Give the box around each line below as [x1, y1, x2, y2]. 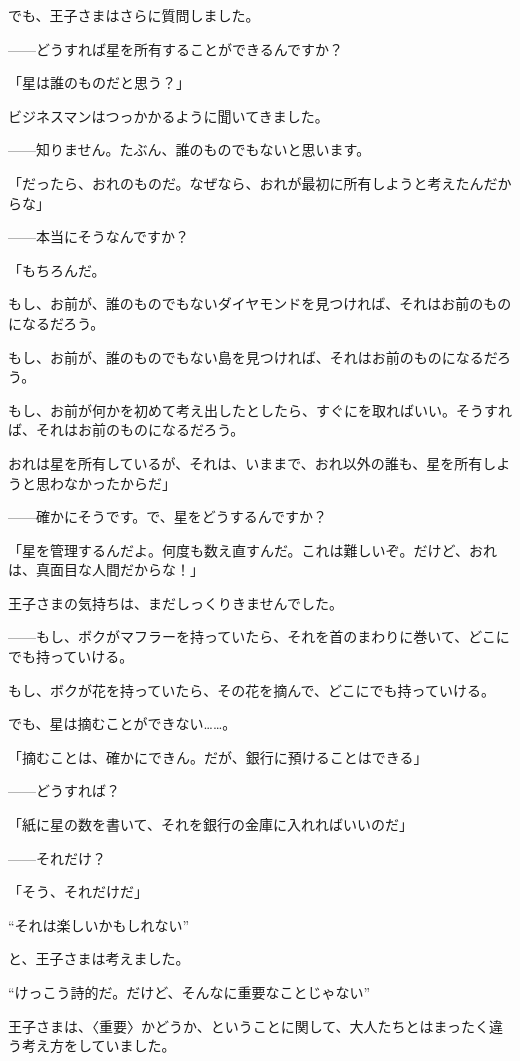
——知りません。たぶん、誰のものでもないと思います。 [8, 139, 371, 160]
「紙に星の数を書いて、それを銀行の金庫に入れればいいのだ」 [8, 814, 413, 835]
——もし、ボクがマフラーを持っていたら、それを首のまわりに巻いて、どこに [8, 626, 510, 647]
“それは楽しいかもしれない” [8, 914, 190, 935]
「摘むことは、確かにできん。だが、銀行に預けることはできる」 [8, 746, 428, 767]
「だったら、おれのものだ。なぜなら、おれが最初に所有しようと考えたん [8, 172, 484, 193]
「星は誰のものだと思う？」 [8, 72, 190, 93]
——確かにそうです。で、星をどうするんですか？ [8, 506, 328, 527]
